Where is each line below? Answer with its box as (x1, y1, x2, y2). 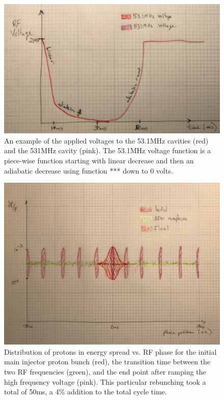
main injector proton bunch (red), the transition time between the (4, 356, 211, 367)
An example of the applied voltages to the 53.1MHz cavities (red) (4, 135, 209, 146)
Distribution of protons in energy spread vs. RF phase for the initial (4, 346, 217, 357)
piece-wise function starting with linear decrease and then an (4, 155, 194, 166)
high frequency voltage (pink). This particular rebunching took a (4, 376, 206, 387)
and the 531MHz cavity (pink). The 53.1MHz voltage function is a (4, 145, 211, 156)
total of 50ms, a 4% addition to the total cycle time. (4, 386, 167, 397)
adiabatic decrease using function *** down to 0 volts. (4, 165, 173, 176)
